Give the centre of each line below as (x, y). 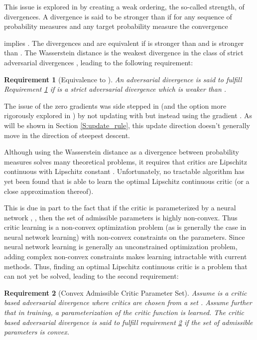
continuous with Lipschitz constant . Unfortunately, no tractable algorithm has (124, 171)
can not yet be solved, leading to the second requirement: (91, 276)
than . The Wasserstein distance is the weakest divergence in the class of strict (124, 53)
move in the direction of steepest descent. (67, 135)
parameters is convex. (37, 332)
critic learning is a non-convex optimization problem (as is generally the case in (125, 227)
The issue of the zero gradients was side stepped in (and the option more (115, 105)
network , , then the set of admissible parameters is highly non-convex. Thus (121, 217)
